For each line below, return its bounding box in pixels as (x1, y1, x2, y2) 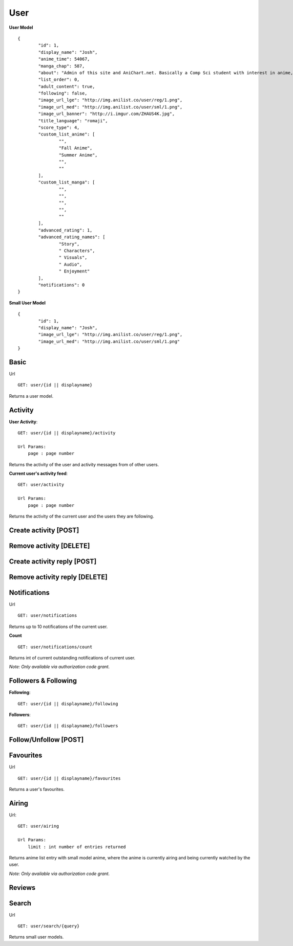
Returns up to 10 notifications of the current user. (9, 624, 108, 630)
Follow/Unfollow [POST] (9, 736, 84, 744)
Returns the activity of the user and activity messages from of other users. (9, 461, 159, 467)
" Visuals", (59, 255, 87, 260)
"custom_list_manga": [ (38, 180, 95, 185)
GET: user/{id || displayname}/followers (18, 723, 118, 729)
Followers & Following (9, 676, 77, 685)
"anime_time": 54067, (38, 56, 90, 62)
